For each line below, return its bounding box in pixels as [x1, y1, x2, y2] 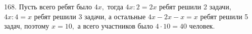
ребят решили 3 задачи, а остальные [34, 11, 146, 21]
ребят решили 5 [200, 11, 248, 21]
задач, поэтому [4, 21, 49, 31]
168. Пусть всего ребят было [4, 1, 92, 11]
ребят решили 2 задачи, [159, 1, 231, 11]
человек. [189, 21, 215, 31]
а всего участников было [77, 21, 154, 31]
